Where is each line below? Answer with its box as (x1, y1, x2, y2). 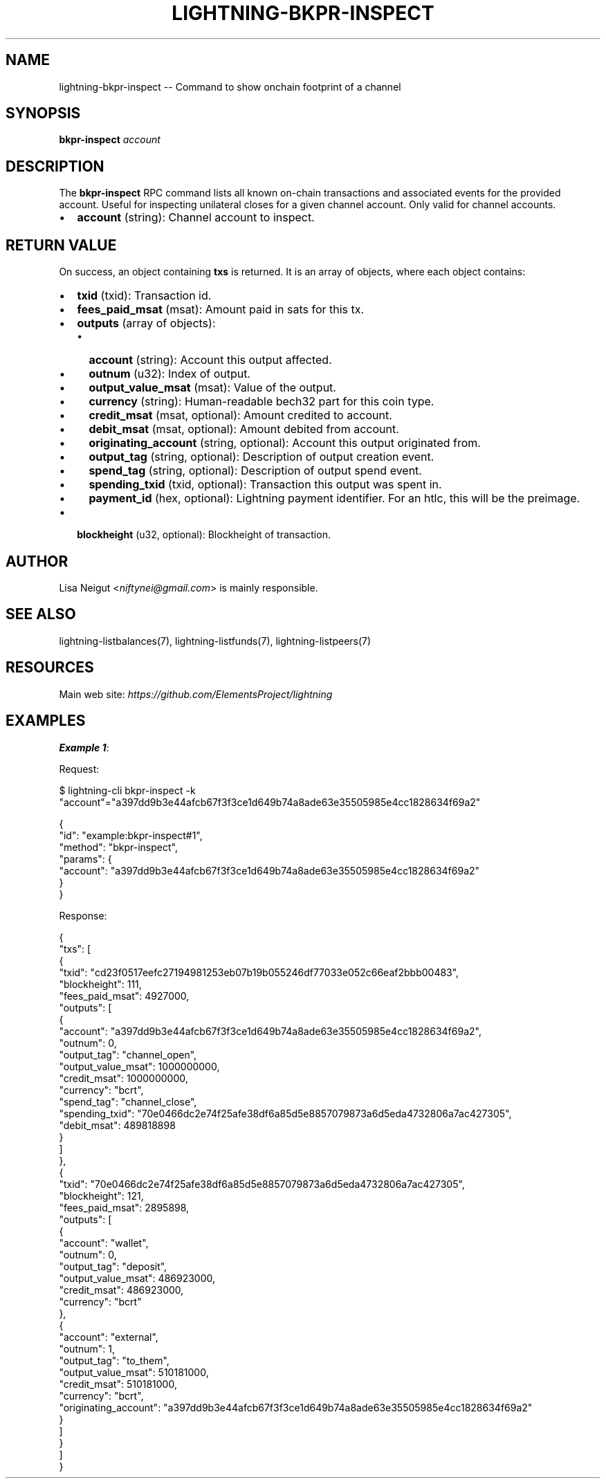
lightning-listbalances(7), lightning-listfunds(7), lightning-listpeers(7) (59, 634, 371, 647)
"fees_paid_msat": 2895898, (59, 1201, 190, 1213)
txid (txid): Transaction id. (77, 288, 212, 303)
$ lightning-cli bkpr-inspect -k (59, 784, 196, 796)
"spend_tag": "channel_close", (59, 1095, 197, 1108)
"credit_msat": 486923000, (59, 1283, 184, 1296)
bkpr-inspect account (59, 134, 160, 146)
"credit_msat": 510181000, (59, 1377, 177, 1390)
